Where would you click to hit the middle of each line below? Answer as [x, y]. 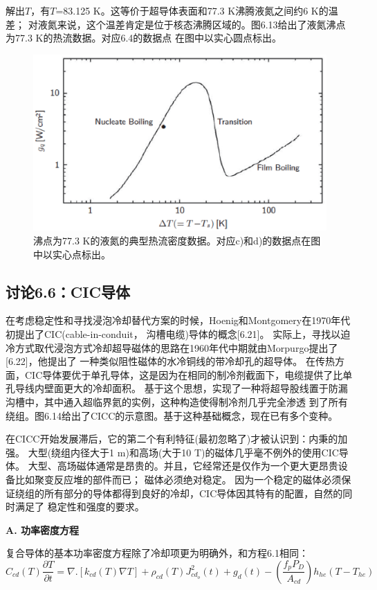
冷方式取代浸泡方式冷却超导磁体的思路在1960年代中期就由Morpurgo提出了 [172, 347]
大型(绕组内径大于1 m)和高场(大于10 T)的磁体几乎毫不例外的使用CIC [183, 452]
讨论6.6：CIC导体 [68, 291]
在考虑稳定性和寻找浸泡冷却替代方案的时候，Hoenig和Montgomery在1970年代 [178, 320]
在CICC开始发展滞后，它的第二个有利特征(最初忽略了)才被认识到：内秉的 [172, 439]
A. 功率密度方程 [42, 529]
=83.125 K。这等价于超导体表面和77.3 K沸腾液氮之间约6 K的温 [197, 10]
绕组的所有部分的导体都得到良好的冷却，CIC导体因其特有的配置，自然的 [179, 493]
